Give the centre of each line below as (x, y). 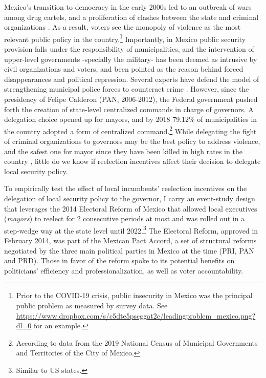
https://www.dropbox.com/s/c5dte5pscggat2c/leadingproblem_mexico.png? (136, 315)
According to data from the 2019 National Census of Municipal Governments (137, 342)
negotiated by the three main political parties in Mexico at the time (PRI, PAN (129, 250)
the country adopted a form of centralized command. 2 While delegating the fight (130, 130)
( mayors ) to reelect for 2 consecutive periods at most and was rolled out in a (125, 218)
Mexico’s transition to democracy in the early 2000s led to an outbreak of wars (128, 7)
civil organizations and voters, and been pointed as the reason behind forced (124, 69)
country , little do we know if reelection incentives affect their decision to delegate (132, 161)
